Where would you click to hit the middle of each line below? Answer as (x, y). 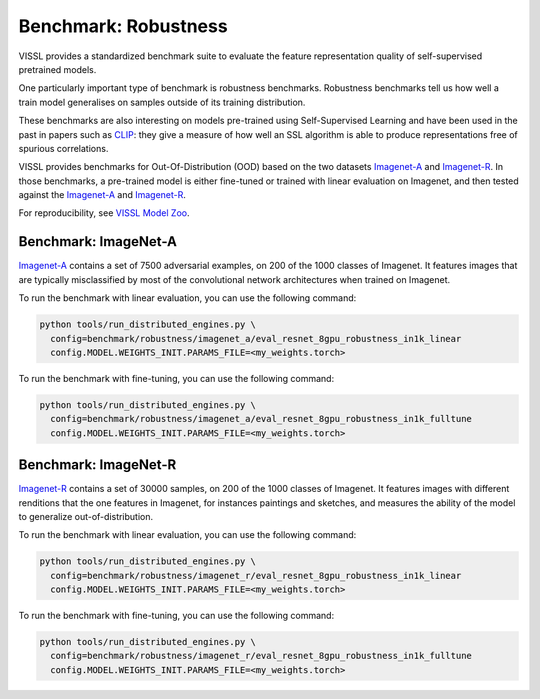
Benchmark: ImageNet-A (97, 241)
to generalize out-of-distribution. (86, 516)
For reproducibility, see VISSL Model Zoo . (104, 213)
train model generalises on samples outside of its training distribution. (162, 102)
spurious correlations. (63, 148)
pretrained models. (57, 69)
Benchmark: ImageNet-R (97, 465)
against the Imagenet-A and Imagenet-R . (102, 195)
